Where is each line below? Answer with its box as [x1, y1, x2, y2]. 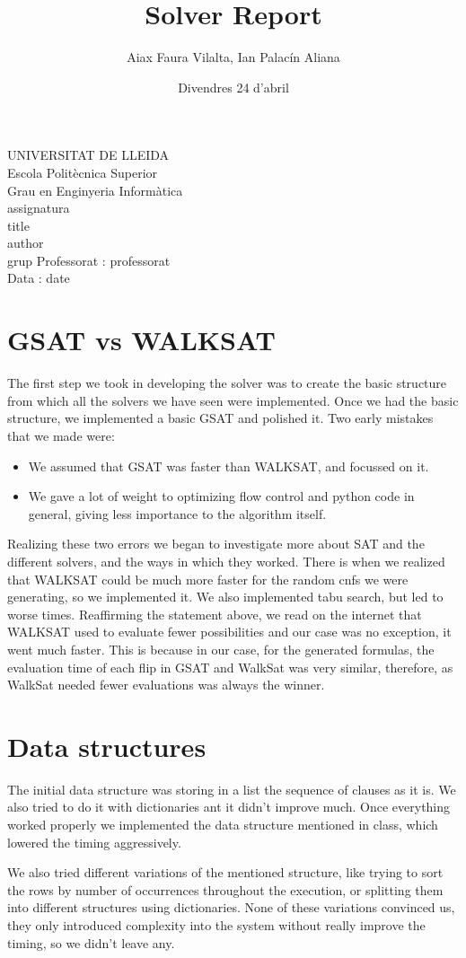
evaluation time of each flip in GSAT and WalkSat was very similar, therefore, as [7, 657, 453, 676]
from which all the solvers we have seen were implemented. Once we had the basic [7, 391, 459, 409]
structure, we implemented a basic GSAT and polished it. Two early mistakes [7, 409, 434, 427]
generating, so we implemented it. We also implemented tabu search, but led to [7, 587, 444, 606]
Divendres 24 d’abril [178, 77, 289, 96]
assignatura [7, 198, 70, 217]
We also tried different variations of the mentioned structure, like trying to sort [7, 863, 444, 882]
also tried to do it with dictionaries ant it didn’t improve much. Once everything [7, 797, 451, 816]
